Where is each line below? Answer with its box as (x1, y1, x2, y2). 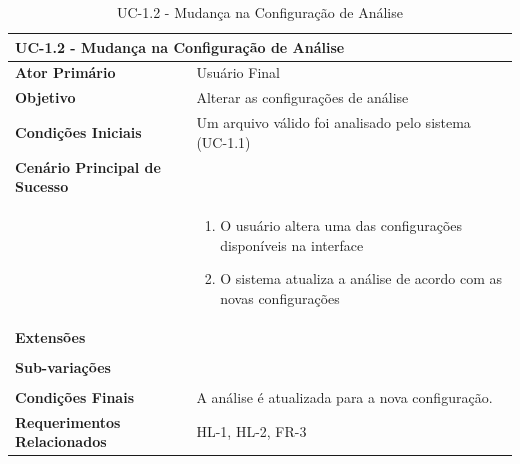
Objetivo (15, 87, 76, 108)
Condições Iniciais (15, 121, 142, 142)
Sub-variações (15, 356, 111, 377)
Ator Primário (15, 62, 116, 83)
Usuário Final (196, 62, 280, 83)
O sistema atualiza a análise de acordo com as (220, 268, 503, 289)
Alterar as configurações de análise (196, 87, 409, 108)
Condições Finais (15, 386, 134, 407)
